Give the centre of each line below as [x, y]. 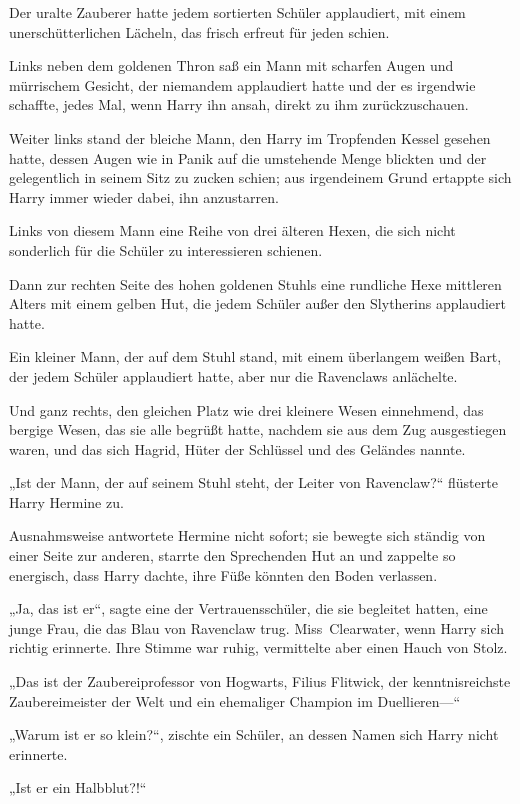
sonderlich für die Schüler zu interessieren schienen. [166, 249]
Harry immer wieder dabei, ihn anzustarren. [144, 196]
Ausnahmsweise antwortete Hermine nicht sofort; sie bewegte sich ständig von [247, 535]
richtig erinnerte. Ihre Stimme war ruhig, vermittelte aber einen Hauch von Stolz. [258, 647]
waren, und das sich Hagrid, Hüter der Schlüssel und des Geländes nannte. [237, 448]
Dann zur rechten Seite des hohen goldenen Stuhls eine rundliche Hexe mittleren [255, 283]
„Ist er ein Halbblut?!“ [78, 787]
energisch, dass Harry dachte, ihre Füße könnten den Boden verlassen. [223, 574]
